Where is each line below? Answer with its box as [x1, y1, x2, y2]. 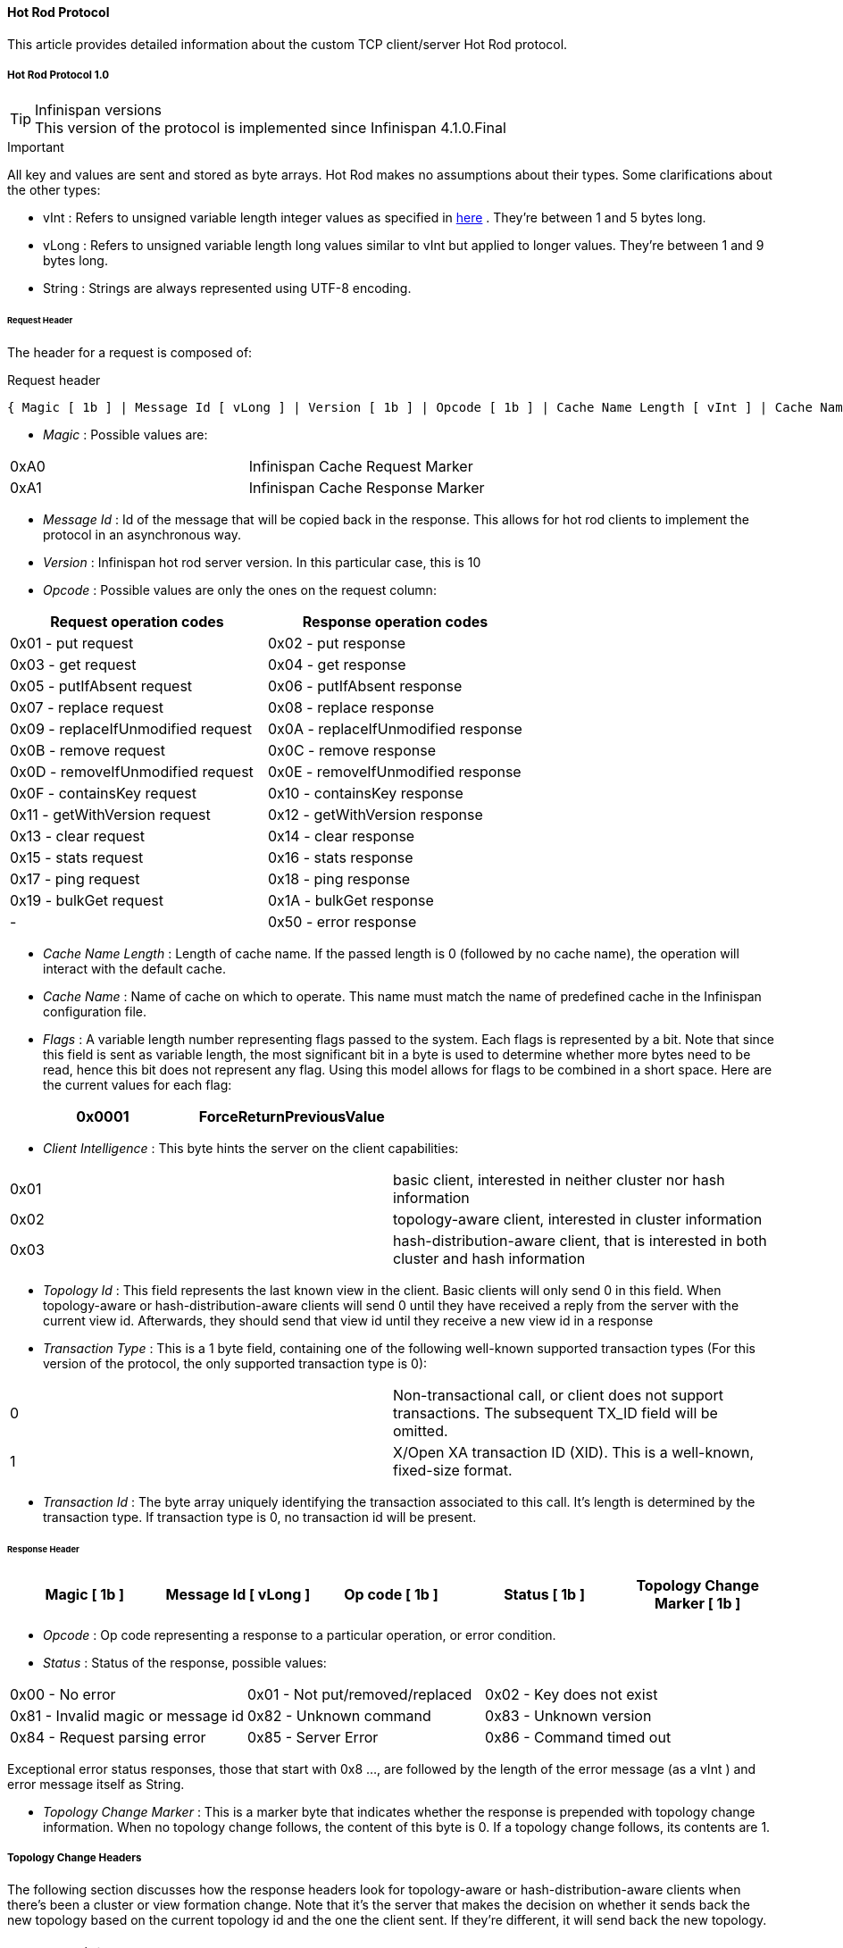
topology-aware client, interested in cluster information [393, 1210, 763, 1229]
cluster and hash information [393, 1250, 586, 1268]
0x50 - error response [267, 913, 417, 932]
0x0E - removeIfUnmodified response [267, 763, 522, 782]
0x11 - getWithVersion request [10, 806, 211, 824]
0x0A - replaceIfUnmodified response [267, 720, 522, 739]
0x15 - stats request [10, 849, 144, 867]
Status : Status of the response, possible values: [43, 1654, 327, 1670]
